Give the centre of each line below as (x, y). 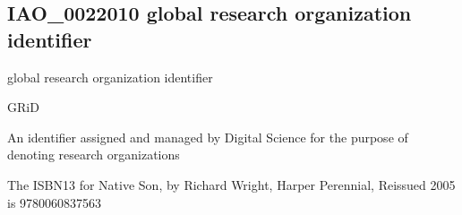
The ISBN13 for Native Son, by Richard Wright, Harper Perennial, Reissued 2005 (231, 184)
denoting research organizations (94, 155)
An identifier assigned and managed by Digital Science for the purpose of (208, 137)
